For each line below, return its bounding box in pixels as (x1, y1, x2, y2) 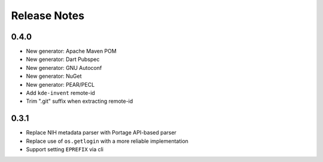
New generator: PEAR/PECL (26, 81, 95, 88)
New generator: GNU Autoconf (26, 64, 102, 71)
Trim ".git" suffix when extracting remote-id (26, 97, 133, 105)
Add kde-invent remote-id (26, 90, 95, 97)
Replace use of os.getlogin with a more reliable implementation (26, 137, 188, 145)
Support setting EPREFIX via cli (26, 146, 104, 153)
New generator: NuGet (26, 72, 82, 80)
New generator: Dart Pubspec (26, 56, 100, 63)
